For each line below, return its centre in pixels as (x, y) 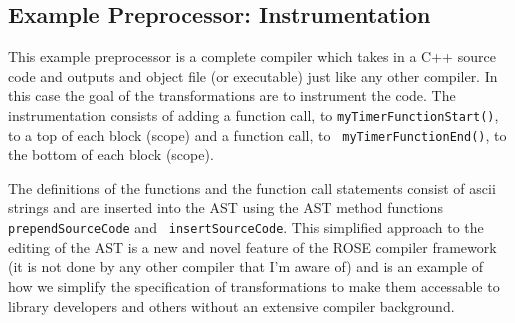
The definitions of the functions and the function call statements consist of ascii (252, 187)
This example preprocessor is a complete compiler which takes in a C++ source (252, 56)
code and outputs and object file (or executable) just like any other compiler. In (253, 75)
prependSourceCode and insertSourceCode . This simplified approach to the (246, 227)
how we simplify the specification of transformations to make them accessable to (254, 285)
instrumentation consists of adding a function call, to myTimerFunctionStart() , (253, 114)
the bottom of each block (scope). (111, 154)
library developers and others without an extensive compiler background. (231, 305)
